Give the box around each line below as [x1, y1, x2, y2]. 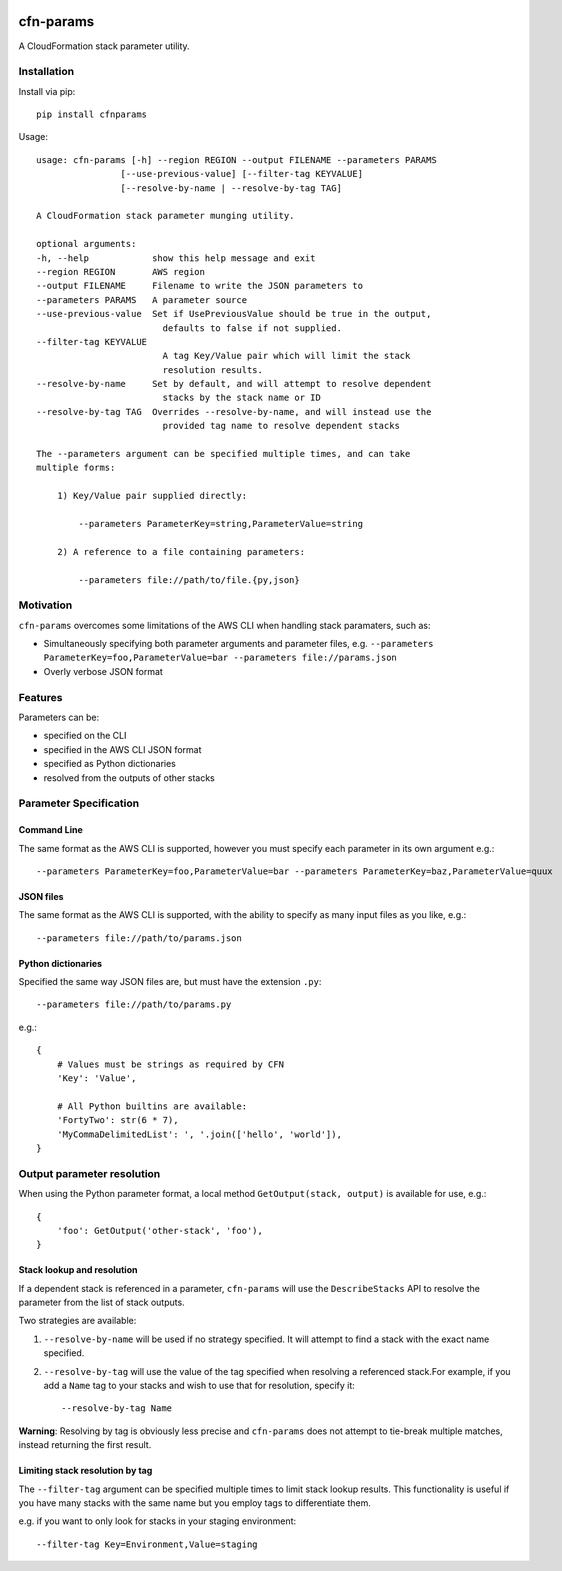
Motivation [18, 598, 73, 612]
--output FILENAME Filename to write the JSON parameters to [36, 280, 364, 292]
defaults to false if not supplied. [162, 322, 342, 334]
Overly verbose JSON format [43, 665, 164, 677]
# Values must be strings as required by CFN [56, 1058, 285, 1070]
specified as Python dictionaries [43, 758, 177, 770]
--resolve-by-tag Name [61, 1403, 173, 1414]
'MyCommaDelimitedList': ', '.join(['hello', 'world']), [56, 1128, 342, 1140]
